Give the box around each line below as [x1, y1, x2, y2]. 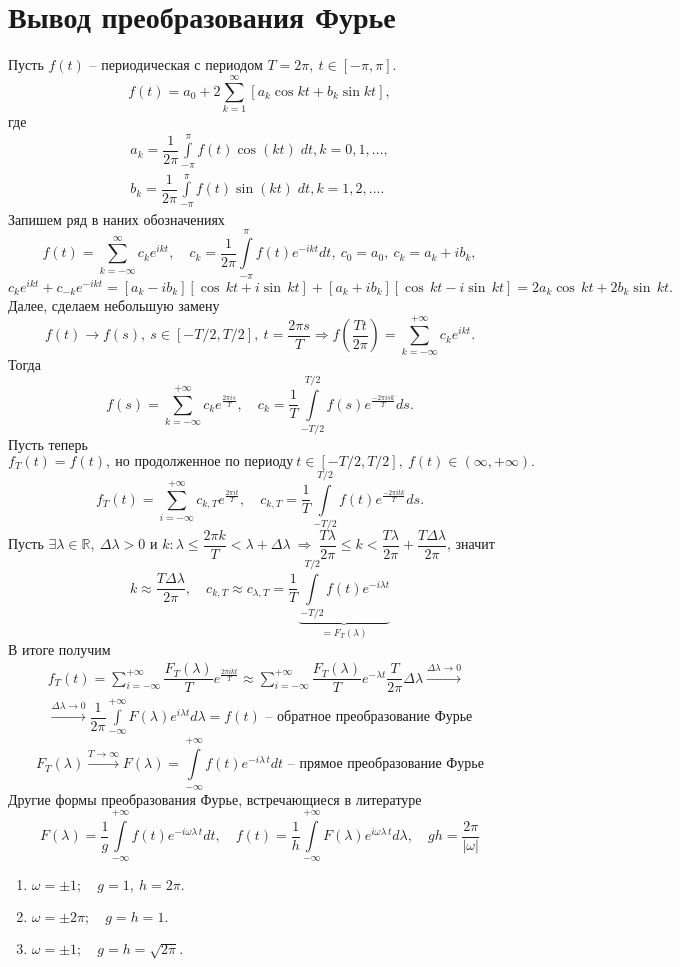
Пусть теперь [8, 434, 88, 455]
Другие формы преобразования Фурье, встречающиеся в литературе [8, 788, 422, 809]
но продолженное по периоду [115, 454, 294, 469]
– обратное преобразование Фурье [265, 710, 473, 725]
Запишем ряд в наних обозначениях [8, 208, 225, 229]
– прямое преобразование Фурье [287, 757, 484, 772]
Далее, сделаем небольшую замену [8, 294, 220, 315]
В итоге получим [8, 638, 111, 659]
